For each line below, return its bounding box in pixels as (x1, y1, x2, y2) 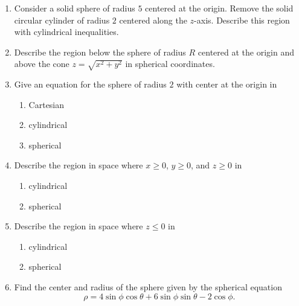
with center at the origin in (176, 78, 277, 91)
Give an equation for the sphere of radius (14, 78, 167, 91)
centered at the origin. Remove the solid (145, 2, 294, 14)
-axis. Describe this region (194, 13, 290, 26)
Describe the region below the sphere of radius (14, 45, 186, 58)
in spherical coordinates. (125, 57, 215, 70)
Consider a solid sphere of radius (14, 2, 135, 14)
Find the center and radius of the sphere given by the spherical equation (14, 281, 282, 293)
